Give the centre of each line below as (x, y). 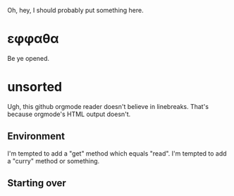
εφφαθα (33, 39)
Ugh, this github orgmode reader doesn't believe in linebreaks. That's (108, 106)
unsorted (35, 87)
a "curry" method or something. (54, 161)
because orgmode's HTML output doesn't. (69, 114)
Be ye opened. (29, 58)
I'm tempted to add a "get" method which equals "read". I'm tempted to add (117, 153)
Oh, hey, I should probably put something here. (75, 10)
